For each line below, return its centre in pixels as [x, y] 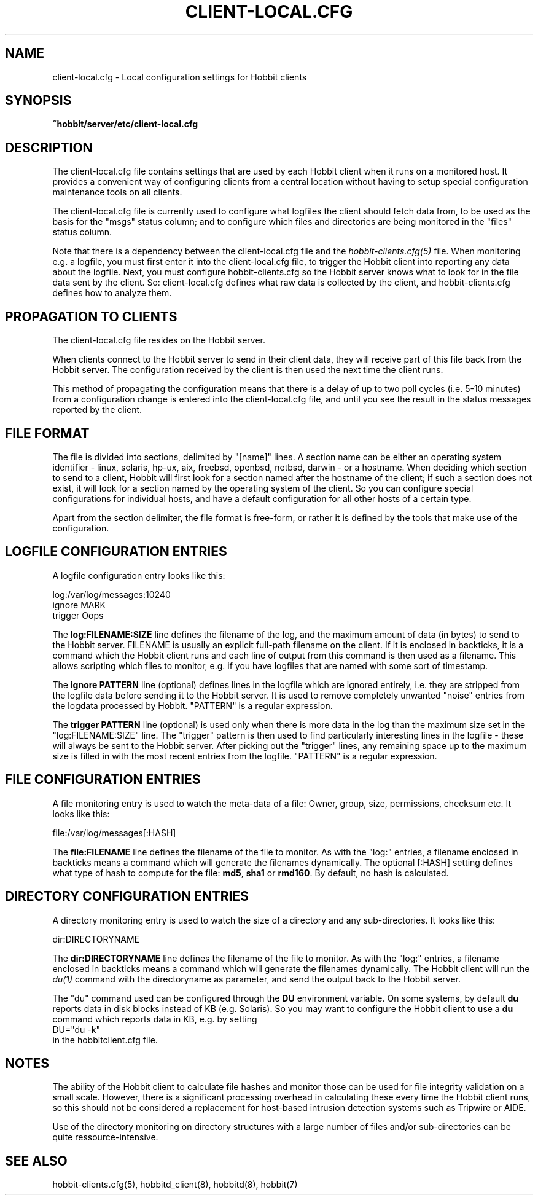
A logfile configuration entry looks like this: [139, 575]
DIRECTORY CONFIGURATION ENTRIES [127, 896]
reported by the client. [97, 410]
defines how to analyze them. [112, 293]
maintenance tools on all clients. [117, 192]
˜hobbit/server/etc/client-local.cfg [125, 124]
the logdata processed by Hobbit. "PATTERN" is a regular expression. [193, 705]
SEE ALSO [36, 1161]
